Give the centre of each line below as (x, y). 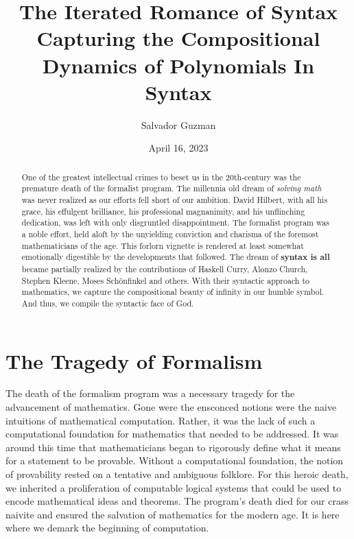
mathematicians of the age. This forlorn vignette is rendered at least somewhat (163, 245)
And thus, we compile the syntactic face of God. (108, 303)
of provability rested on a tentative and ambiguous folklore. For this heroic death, (177, 474)
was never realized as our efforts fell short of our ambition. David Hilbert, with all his (175, 199)
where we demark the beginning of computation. (107, 528)
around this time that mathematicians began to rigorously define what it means (173, 447)
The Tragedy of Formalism (134, 360)
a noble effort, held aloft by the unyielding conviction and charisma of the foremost (170, 233)
